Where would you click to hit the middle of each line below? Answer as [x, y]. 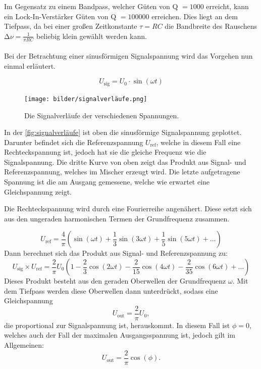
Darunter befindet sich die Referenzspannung [74, 142]
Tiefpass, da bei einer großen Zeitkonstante [71, 26]
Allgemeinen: [24, 345]
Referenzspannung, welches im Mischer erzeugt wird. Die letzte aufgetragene [122, 172]
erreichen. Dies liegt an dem [195, 16]
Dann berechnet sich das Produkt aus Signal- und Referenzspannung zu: [116, 253]
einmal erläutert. [30, 65]
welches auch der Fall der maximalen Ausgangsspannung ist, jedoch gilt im [120, 335]
